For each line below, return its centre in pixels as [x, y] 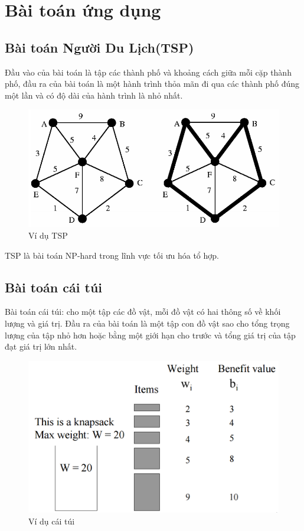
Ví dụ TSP [48, 235]
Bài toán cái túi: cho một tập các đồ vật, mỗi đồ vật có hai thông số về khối [143, 312]
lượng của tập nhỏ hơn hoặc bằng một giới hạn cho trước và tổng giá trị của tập [150, 335]
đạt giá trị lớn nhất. [41, 346]
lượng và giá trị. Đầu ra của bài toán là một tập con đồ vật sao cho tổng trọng [147, 323]
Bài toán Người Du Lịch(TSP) [99, 47]
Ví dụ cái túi [52, 521]
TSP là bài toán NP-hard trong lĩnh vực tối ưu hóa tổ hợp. [112, 255]
